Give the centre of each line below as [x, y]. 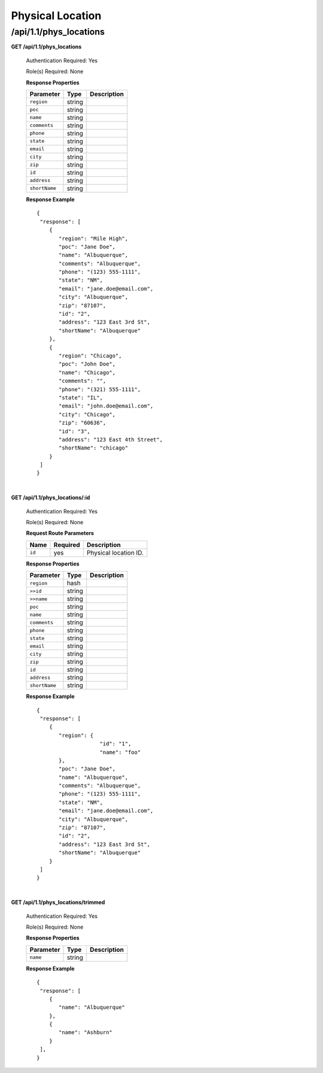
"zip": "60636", [83, 423]
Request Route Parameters [60, 533]
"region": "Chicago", [90, 356]
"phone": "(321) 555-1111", [100, 389]
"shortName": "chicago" [94, 448]
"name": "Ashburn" [86, 1033]
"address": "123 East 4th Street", [111, 439]
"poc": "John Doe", [87, 364]
